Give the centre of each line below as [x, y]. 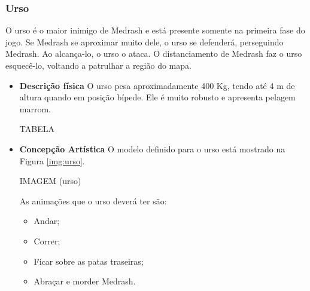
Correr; [47, 241]
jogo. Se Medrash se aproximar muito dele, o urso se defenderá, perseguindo [145, 42]
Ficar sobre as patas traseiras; [89, 261]
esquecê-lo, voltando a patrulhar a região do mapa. [98, 65]
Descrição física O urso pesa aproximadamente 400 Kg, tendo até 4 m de [157, 85]
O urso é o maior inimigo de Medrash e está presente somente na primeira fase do [155, 30]
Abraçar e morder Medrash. [85, 281]
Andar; [47, 221]
